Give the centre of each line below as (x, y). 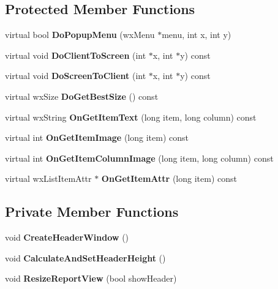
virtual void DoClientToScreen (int (76, 55)
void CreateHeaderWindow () (67, 237)
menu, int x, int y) (197, 35)
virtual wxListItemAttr (48, 178)
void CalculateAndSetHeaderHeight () (85, 257)
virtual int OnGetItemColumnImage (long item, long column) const (139, 158)
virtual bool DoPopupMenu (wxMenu (80, 35)
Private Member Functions (92, 212)
